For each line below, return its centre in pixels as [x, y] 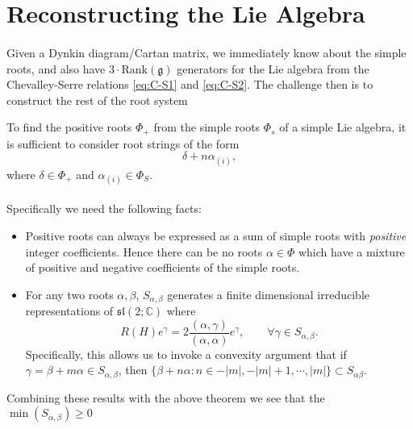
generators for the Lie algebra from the [273, 68]
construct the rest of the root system [97, 100]
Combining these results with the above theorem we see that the [166, 397]
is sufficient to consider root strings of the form [123, 143]
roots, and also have [56, 68]
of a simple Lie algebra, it [343, 127]
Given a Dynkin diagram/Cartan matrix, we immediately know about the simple [206, 52]
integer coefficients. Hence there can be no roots [144, 251]
